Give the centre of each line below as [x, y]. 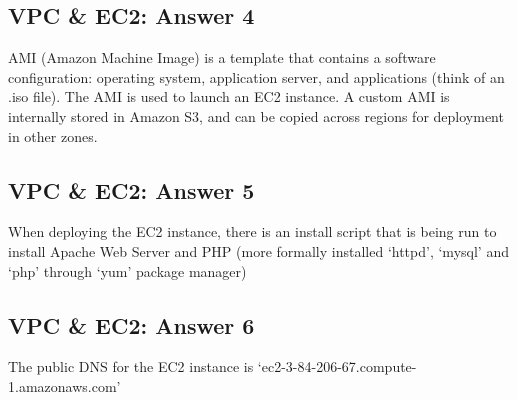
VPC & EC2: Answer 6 [131, 324]
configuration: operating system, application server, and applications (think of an [256, 76]
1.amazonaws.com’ [64, 385]
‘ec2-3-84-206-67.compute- [337, 366]
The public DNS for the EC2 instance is [131, 366]
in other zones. [53, 135]
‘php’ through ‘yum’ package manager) [127, 270]
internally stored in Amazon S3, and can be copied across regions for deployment [256, 115]
